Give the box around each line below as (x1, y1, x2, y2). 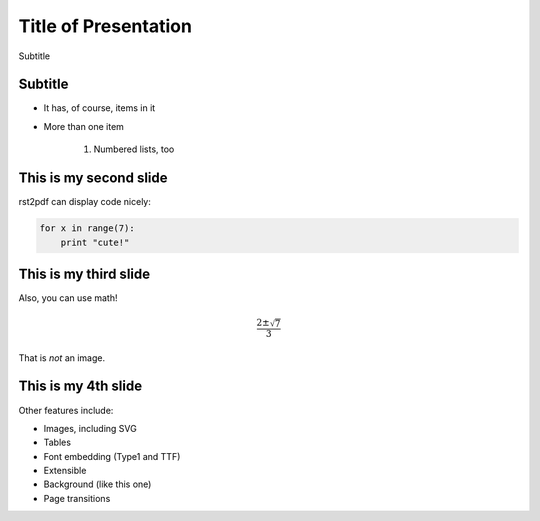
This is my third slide (18, 265, 151, 282)
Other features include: (18, 404, 114, 416)
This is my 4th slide (18, 378, 143, 395)
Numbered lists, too (93, 143, 175, 155)
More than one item (43, 120, 125, 132)
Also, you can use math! (18, 292, 118, 304)
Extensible (43, 465, 87, 477)
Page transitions (43, 492, 111, 504)
